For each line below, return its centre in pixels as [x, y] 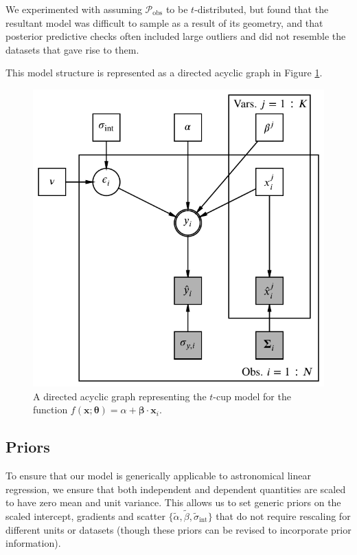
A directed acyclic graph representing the [120, 396]
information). [33, 543]
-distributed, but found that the [262, 9]
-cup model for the [252, 396]
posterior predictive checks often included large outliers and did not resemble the [176, 36]
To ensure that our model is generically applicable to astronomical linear [158, 475]
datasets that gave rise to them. [72, 49]
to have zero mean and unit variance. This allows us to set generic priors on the [173, 502]
